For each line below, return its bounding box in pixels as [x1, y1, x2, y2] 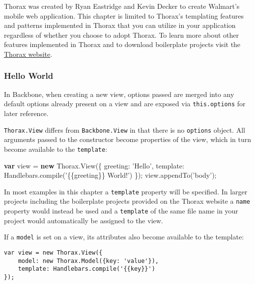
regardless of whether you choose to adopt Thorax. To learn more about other [4, 29, 239, 40]
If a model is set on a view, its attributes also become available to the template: [4, 232, 244, 242]
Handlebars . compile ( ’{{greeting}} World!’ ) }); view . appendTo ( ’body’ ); [4, 170, 217, 180]
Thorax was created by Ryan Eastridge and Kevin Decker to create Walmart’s [4, 1, 240, 11]
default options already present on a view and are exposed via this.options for [4, 98, 246, 109]
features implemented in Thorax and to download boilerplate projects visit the [4, 39, 241, 49]
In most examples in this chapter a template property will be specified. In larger [4, 186, 248, 196]
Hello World [4, 70, 54, 82]
